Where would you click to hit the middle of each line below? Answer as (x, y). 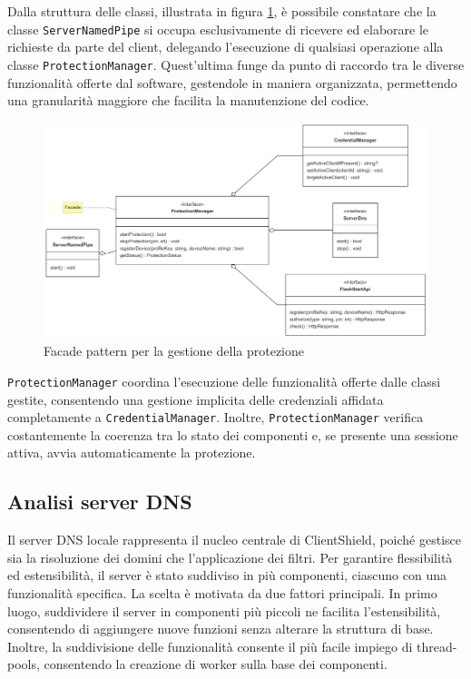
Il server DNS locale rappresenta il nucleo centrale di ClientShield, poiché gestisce (235, 540)
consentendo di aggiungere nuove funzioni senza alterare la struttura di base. (221, 629)
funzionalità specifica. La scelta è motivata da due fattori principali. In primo (222, 593)
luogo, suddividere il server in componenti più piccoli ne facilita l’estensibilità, (224, 610)
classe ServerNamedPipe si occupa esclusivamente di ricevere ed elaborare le (218, 29)
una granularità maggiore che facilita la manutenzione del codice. (188, 100)
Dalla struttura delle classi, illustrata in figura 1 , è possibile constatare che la (222, 11)
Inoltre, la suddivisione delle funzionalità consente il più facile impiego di (210, 646)
